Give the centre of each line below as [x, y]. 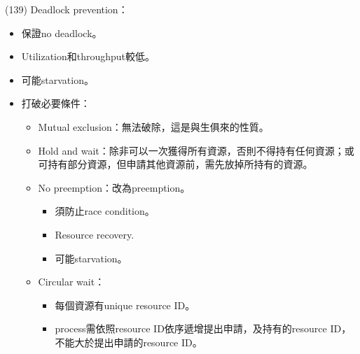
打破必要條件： [56, 103]
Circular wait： [71, 282]
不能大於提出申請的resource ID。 [129, 342]
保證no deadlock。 [62, 33]
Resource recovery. [95, 234]
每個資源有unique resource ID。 [125, 305]
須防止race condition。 [105, 211]
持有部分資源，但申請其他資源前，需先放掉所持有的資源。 [180, 164]
